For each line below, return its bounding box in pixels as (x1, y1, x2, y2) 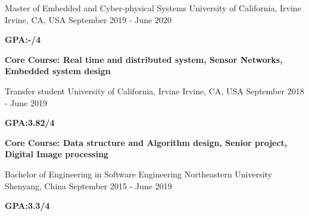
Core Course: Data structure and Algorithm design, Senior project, (5, 136, 288, 148)
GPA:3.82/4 (5, 116, 55, 129)
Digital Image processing (5, 148, 109, 160)
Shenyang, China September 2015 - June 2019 (5, 179, 172, 192)
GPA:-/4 (5, 33, 41, 46)
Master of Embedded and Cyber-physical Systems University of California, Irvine (5, 2, 301, 14)
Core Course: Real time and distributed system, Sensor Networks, (5, 53, 283, 65)
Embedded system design (5, 65, 111, 77)
